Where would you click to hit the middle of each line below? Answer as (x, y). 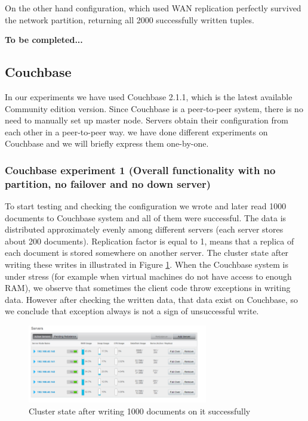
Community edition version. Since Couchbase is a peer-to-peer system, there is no (154, 108)
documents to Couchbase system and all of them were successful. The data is (146, 217)
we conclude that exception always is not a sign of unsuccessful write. (132, 311)
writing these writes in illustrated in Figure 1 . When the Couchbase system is (147, 264)
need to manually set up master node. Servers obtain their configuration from (147, 120)
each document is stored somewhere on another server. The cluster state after (147, 253)
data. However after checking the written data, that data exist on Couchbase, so (152, 299)
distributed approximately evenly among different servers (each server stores (144, 229)
